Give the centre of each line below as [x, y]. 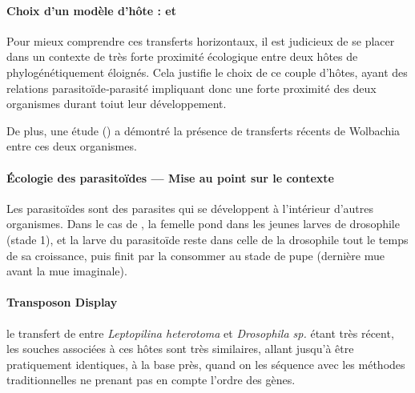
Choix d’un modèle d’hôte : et [91, 10]
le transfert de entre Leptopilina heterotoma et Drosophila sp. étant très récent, [200, 333]
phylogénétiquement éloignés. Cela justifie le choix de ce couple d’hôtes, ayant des [207, 72]
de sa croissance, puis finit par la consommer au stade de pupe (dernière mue [195, 255]
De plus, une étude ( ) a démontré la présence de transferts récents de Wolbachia [203, 130]
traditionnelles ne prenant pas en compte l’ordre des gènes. [151, 380]
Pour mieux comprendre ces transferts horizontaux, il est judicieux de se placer [201, 40]
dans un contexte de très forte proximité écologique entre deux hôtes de [182, 56]
